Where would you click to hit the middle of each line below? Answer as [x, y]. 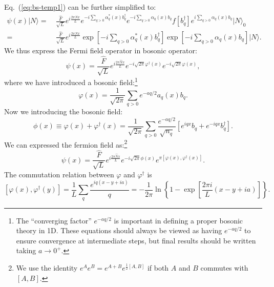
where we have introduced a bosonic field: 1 [71, 81]
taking [26, 250]
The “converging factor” [54, 220]
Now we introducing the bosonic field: [64, 111]
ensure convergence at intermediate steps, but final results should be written [136, 240]
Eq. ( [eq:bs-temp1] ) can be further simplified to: [80, 7]
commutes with [224, 268]
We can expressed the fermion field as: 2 [66, 143]
